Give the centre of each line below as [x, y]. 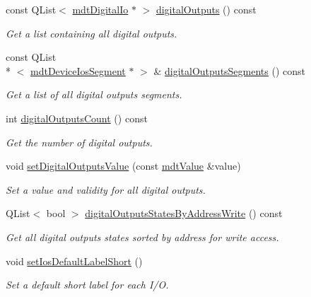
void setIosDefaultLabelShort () [74, 261]
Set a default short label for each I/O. [87, 285]
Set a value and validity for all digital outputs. [106, 189]
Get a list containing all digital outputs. [92, 33]
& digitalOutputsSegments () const [230, 70]
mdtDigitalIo [100, 9]
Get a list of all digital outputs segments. [94, 94]
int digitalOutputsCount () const [77, 118]
